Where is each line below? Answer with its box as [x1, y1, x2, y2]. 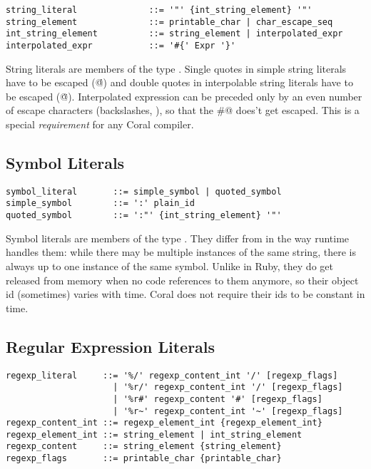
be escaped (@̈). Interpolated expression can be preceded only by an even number [6, 88, 362, 103]
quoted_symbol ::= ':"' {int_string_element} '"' [6, 210, 282, 221]
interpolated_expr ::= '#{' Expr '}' [6, 40, 236, 51]
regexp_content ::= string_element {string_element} [6, 441, 282, 452]
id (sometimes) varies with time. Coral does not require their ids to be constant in [6, 287, 365, 301]
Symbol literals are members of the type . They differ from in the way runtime [6, 230, 350, 245]
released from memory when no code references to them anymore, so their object [6, 272, 359, 287]
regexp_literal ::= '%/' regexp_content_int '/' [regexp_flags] [6, 370, 338, 381]
